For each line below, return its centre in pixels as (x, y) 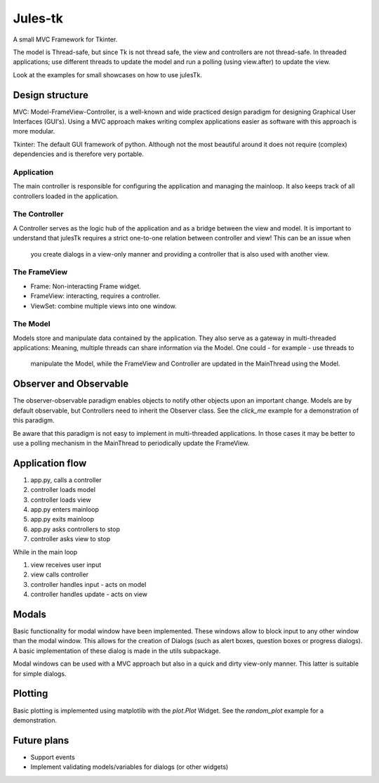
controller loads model (63, 490)
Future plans (41, 740)
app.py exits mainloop (62, 519)
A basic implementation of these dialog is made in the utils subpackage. (117, 651)
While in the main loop (45, 552)
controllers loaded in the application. (66, 196)
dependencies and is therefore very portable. (78, 154)
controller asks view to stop (71, 539)
